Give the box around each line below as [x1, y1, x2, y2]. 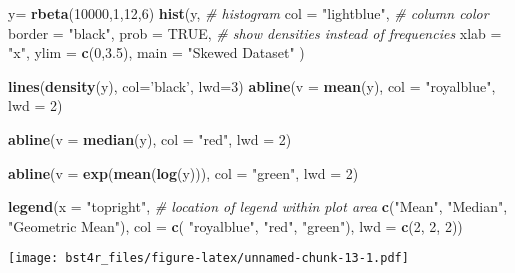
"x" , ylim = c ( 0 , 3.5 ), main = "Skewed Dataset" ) [8, 42, 305, 63]
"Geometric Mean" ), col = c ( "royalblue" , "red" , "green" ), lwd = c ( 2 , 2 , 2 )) [8, 215, 463, 236]
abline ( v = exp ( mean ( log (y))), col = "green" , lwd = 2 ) [8, 162, 359, 183]
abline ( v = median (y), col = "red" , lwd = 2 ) [8, 128, 292, 149]
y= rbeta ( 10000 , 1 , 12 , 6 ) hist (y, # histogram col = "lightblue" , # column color [8, 3, 489, 23]
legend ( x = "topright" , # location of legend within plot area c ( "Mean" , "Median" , [8, 196, 508, 217]
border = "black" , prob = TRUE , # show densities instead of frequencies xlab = [8, 22, 502, 43]
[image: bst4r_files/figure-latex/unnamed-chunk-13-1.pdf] [8, 251, 409, 266]
